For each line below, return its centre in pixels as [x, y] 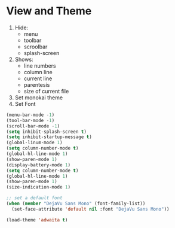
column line [38, 72]
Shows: [24, 59]
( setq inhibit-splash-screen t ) [46, 132]
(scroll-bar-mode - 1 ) [33, 126]
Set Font [25, 104]
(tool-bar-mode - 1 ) [30, 120]
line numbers [40, 66]
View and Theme [49, 11]
